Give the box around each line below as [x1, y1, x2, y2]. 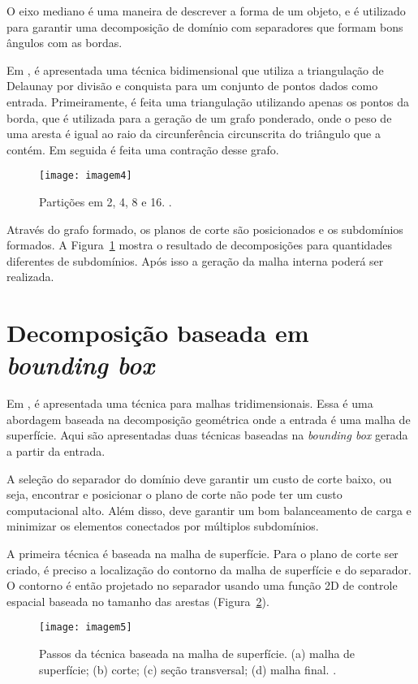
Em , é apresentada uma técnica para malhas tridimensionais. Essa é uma [6, 395, 373, 412]
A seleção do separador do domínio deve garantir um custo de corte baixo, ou [6, 470, 392, 487]
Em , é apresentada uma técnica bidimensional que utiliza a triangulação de [6, 61, 384, 78]
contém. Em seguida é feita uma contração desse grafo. [6, 141, 279, 158]
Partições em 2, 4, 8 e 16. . [39, 193, 172, 210]
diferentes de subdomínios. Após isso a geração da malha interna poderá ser [6, 252, 384, 269]
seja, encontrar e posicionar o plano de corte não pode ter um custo [6, 486, 343, 503]
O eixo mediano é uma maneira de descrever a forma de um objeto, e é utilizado [6, 2, 406, 19]
